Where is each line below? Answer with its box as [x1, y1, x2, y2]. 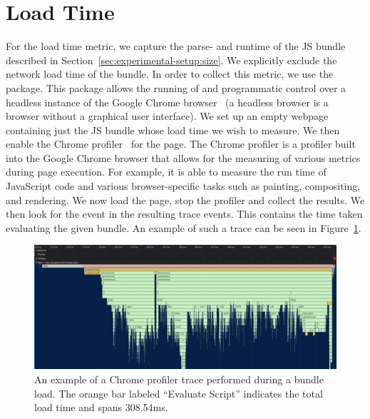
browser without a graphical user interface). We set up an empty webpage [6, 108, 329, 123]
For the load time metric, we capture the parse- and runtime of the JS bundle [6, 39, 346, 54]
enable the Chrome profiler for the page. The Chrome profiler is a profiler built [6, 136, 356, 151]
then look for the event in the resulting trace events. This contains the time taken [6, 206, 363, 221]
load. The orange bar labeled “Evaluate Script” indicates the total [34, 385, 323, 400]
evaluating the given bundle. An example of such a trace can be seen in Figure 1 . [6, 220, 361, 235]
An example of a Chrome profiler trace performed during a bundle [34, 371, 324, 386]
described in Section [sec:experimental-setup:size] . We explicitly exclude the [6, 52, 337, 67]
